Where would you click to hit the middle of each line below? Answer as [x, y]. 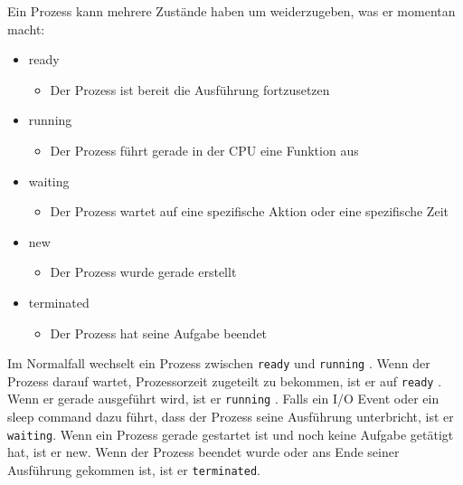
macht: [26, 29]
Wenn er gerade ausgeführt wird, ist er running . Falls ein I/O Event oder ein [223, 399]
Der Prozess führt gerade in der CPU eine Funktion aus [204, 150]
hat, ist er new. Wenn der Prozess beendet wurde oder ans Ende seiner [203, 452]
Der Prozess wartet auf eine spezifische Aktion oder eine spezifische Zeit [249, 211]
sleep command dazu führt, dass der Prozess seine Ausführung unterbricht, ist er [231, 417]
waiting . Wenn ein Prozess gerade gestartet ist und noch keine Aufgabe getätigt [231, 434]
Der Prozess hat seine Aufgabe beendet [159, 333]
